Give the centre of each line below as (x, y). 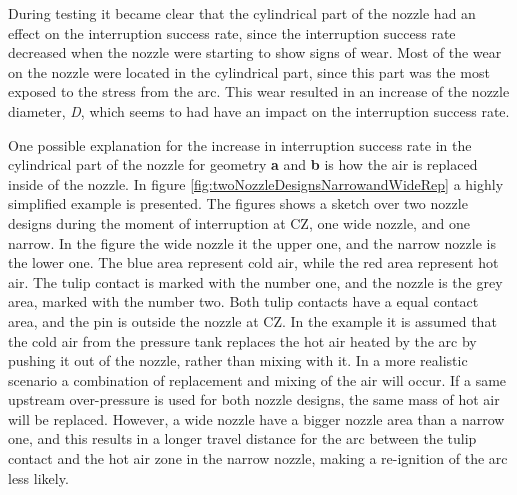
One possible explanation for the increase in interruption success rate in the (240, 144)
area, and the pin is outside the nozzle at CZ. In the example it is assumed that (252, 320)
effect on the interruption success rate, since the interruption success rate (232, 32)
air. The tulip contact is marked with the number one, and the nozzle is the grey (255, 281)
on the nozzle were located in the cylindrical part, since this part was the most (249, 71)
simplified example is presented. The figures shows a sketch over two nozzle (238, 203)
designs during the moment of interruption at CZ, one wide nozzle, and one (239, 222)
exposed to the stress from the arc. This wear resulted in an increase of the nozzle (259, 91)
